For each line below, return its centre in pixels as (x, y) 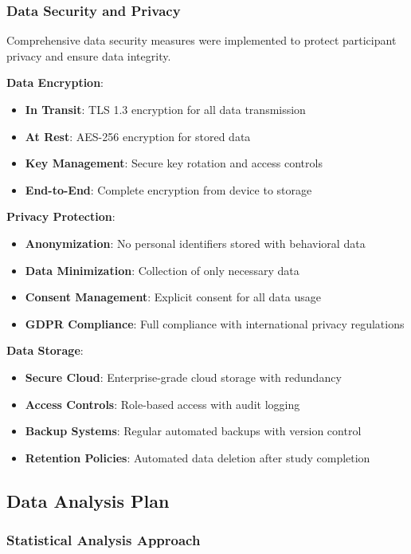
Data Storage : (45, 350)
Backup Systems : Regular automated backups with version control (193, 431)
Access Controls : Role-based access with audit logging (162, 404)
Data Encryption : (55, 83)
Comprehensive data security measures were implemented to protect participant (202, 40)
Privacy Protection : (61, 216)
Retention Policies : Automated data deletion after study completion (198, 457)
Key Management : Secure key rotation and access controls (174, 163)
